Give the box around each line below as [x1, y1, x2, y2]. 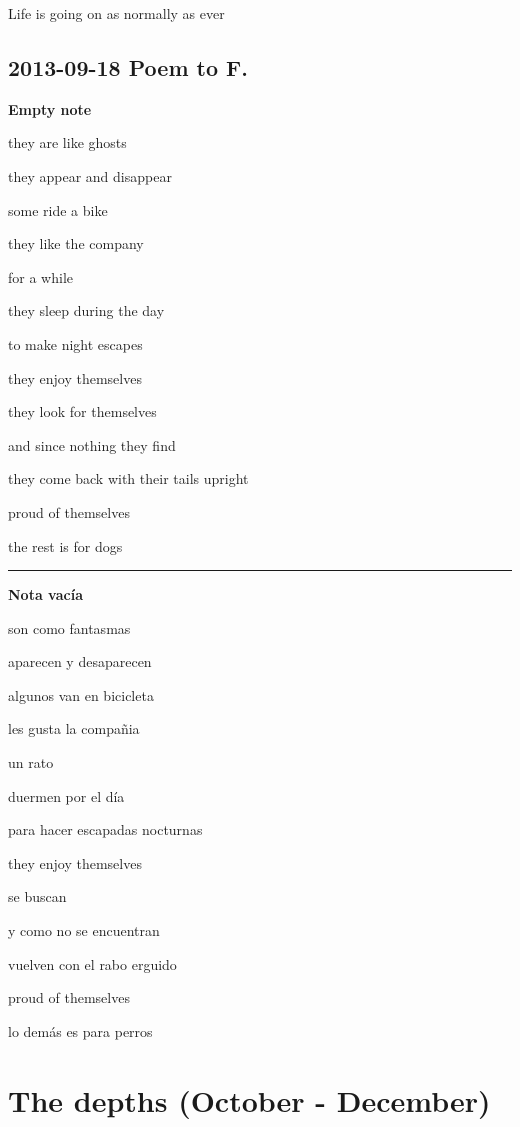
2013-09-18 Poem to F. [8, 51, 248, 82]
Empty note [8, 98, 92, 119]
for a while [8, 266, 73, 287]
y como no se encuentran [8, 920, 160, 941]
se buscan [8, 886, 67, 907]
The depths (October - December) [8, 1079, 491, 1120]
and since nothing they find [8, 434, 176, 455]
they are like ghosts [8, 132, 127, 153]
